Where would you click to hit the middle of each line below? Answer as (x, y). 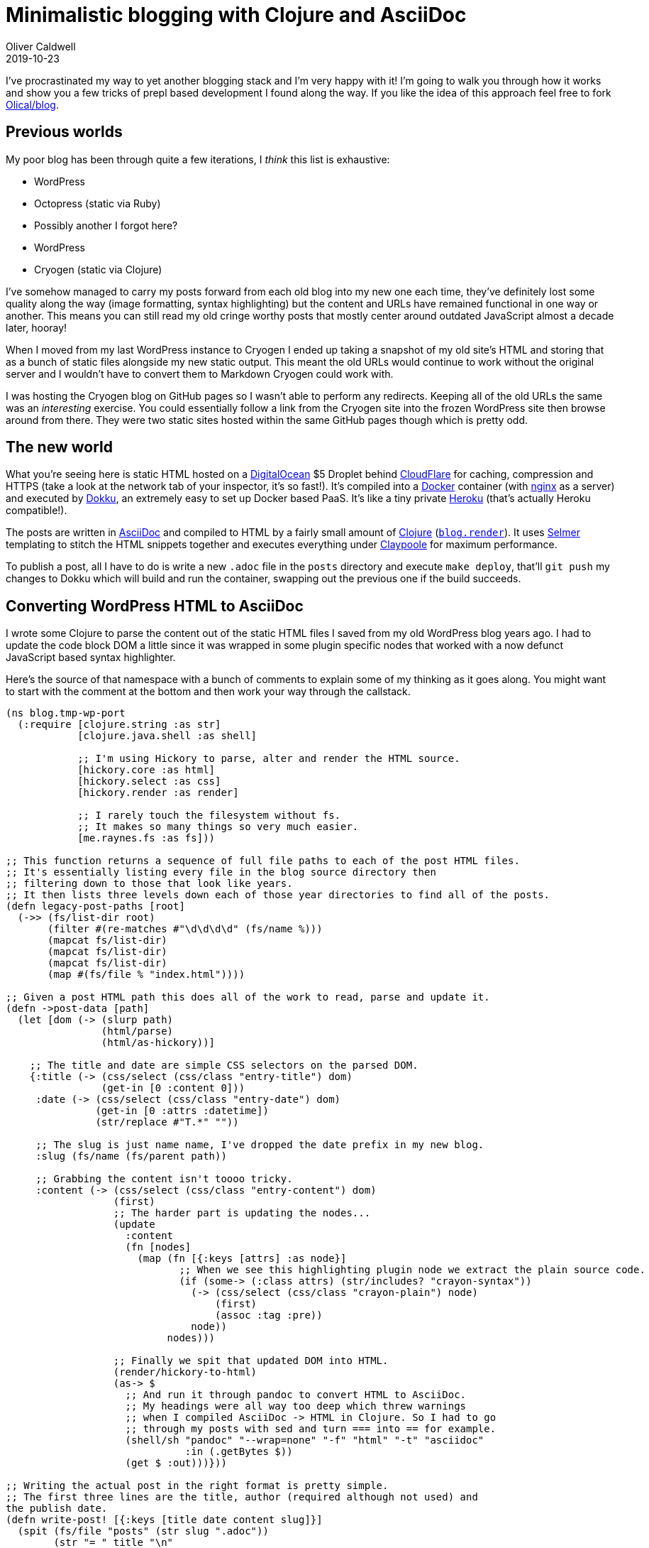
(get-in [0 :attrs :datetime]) (182, 1111)
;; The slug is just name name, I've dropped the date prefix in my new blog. (260, 1145)
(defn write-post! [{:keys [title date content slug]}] (164, 1520)
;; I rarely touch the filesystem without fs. (209, 816)
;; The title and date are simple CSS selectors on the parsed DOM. (224, 1065)
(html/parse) (137, 1031)
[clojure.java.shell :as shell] (167, 736)
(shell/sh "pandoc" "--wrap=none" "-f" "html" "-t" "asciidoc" (305, 1440)
